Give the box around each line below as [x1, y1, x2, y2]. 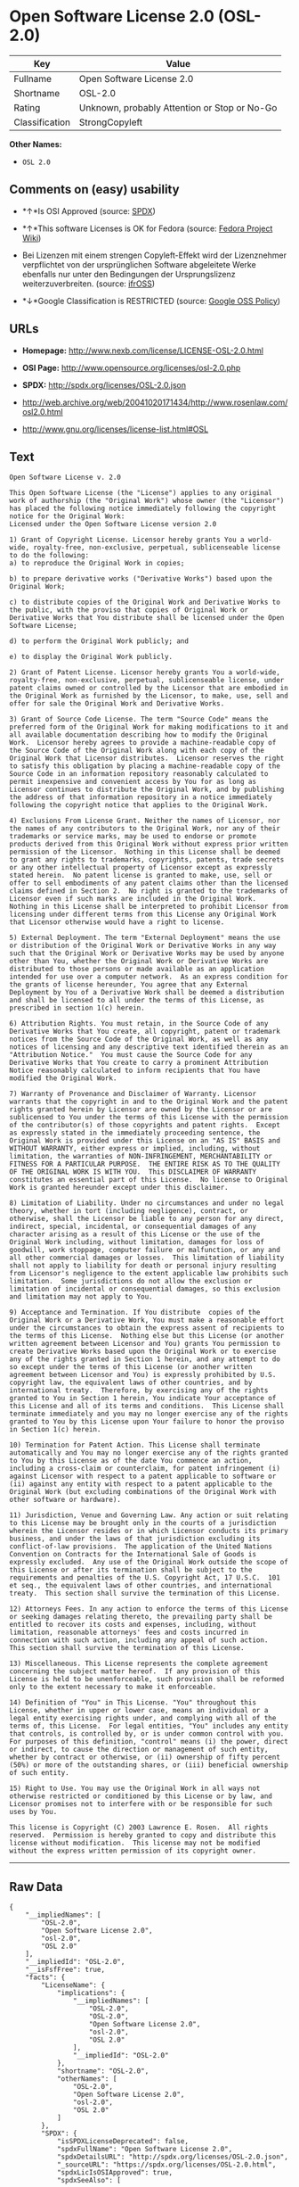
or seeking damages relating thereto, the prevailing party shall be [9, 1613, 273, 1622]
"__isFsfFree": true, [25, 1965, 105, 1975]
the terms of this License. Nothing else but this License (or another [9, 1332, 285, 1341]
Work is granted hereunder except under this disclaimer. [9, 1184, 229, 1193]
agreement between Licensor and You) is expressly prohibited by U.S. [9, 1371, 277, 1380]
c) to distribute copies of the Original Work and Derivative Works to [9, 598, 280, 607]
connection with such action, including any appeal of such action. [9, 1636, 269, 1645]
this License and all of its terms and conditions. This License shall [9, 1402, 285, 1411]
